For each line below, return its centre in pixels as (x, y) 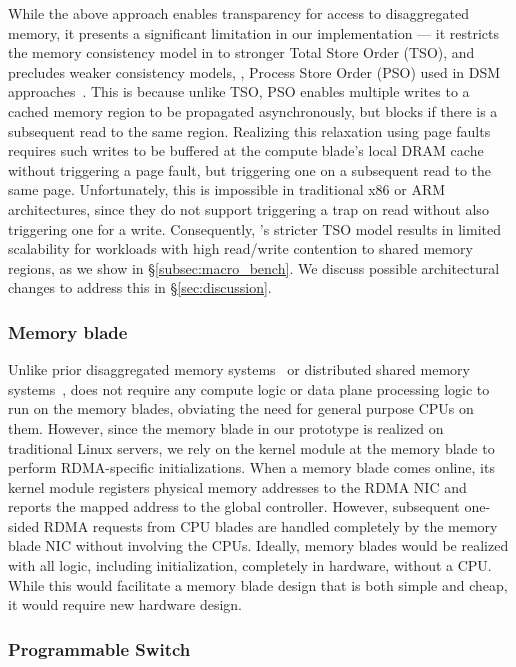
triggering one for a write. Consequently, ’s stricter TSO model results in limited (254, 228)
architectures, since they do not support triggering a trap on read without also (248, 208)
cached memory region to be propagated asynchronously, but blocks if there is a (253, 110)
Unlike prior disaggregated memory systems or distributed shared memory (239, 369)
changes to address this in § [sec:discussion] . (140, 287)
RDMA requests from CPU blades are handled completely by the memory (270, 525)
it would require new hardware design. (125, 604)
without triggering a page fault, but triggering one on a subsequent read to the (249, 169)
